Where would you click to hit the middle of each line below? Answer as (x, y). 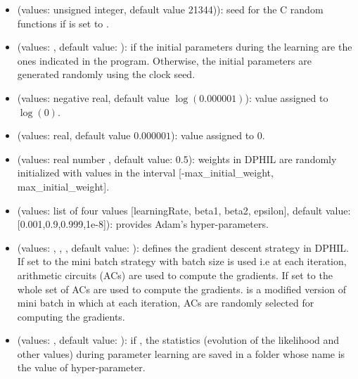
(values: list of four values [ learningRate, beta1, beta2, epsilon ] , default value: (184, 210)
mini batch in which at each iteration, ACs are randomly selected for (166, 303)
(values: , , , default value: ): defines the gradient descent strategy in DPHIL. (183, 247)
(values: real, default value (74, 135)
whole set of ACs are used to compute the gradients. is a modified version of (181, 289)
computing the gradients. (71, 316)
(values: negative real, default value (93, 97)
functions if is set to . (63, 23)
